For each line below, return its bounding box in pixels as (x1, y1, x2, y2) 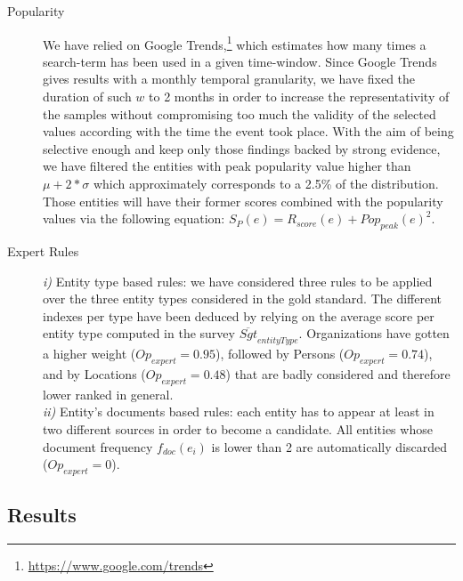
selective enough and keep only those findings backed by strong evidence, (43, 139, 441, 157)
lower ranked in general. (43, 384, 174, 403)
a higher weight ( (43, 344, 136, 363)
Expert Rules (7, 241, 79, 260)
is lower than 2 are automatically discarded (211, 437, 447, 456)
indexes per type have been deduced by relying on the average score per (43, 306, 435, 325)
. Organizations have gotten (298, 324, 450, 343)
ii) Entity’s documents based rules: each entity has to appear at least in (43, 402, 435, 421)
